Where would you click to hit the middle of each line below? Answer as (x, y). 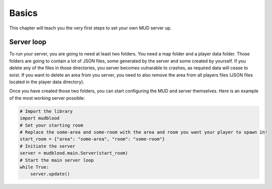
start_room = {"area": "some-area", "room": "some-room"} (92, 139)
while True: (34, 167)
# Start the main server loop (57, 160)
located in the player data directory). (47, 82)
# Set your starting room (51, 125)
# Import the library (46, 111)
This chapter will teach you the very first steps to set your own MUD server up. (90, 28)
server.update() (50, 174)
